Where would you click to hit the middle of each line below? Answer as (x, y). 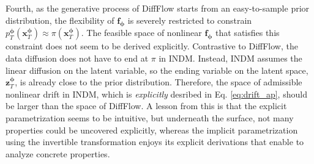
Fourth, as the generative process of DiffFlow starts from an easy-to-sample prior (158, 8)
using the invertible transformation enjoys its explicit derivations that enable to (155, 142)
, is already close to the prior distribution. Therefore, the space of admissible (159, 82)
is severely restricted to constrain (190, 20)
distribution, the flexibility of (60, 20)
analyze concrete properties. (58, 153)
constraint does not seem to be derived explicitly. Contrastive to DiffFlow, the (152, 46)
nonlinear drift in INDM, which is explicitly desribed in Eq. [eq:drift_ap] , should (156, 94)
